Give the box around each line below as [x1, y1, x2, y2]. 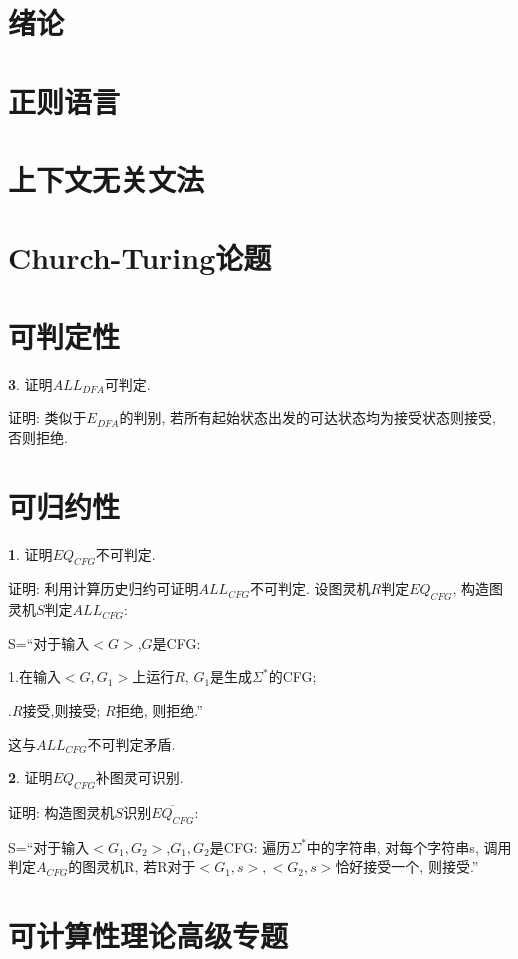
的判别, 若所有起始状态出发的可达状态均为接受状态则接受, [119, 407, 496, 428]
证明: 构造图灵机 [8, 801, 115, 822]
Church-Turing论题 [8, 237, 272, 278]
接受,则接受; [22, 699, 101, 720]
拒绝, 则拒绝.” [115, 699, 203, 720]
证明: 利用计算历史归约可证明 [8, 578, 199, 599]
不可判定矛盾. [87, 733, 176, 754]
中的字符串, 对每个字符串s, [306, 836, 479, 857]
